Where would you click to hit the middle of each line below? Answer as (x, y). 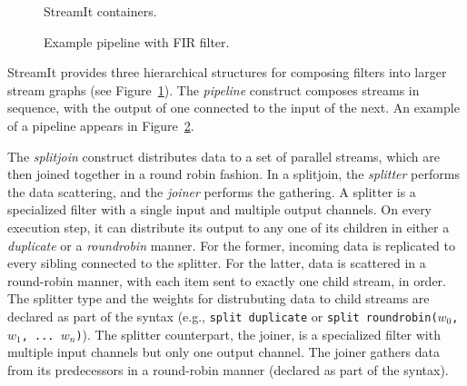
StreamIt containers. (100, 11)
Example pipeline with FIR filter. (137, 41)
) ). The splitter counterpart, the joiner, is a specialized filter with (258, 334)
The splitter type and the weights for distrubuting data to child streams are (219, 298)
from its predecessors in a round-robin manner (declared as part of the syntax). (228, 369)
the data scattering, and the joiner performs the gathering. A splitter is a (212, 191)
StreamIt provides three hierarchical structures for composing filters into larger (227, 72)
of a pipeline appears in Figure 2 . (101, 125)
